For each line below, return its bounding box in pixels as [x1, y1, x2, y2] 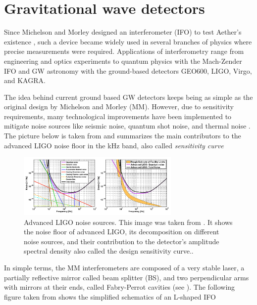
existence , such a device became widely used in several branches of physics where [4, 36, 252, 46]
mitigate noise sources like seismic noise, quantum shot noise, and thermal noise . [4, 121, 251, 131]
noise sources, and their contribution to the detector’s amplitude [24, 236, 219, 246]
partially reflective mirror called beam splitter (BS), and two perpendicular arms [4, 272, 249, 282]
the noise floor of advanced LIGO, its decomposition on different [24, 226, 219, 237]
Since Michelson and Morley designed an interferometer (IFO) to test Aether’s [4, 27, 242, 37]
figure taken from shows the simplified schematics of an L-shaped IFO [4, 291, 216, 302]
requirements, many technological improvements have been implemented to [4, 111, 232, 121]
